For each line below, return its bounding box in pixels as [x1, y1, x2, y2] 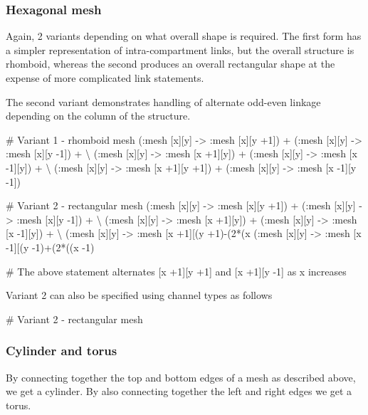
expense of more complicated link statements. [6, 70, 204, 85]
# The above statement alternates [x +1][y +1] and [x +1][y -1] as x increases [6, 263, 347, 278]
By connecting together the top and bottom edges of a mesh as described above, [6, 369, 356, 384]
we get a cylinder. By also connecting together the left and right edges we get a [6, 384, 352, 399]
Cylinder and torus [6, 342, 117, 359]
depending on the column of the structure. [6, 108, 191, 123]
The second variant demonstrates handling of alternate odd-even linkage [6, 94, 321, 109]
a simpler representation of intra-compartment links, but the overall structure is [6, 42, 354, 57]
